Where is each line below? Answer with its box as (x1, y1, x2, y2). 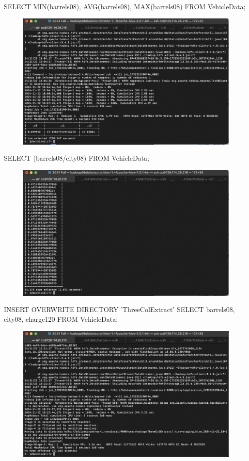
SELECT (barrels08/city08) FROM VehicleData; (4, 153, 150, 163)
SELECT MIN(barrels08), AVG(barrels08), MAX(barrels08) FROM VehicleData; (4, 1, 246, 11)
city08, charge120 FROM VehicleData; (4, 314, 118, 324)
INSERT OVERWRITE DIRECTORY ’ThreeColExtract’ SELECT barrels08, (4, 304, 235, 314)
